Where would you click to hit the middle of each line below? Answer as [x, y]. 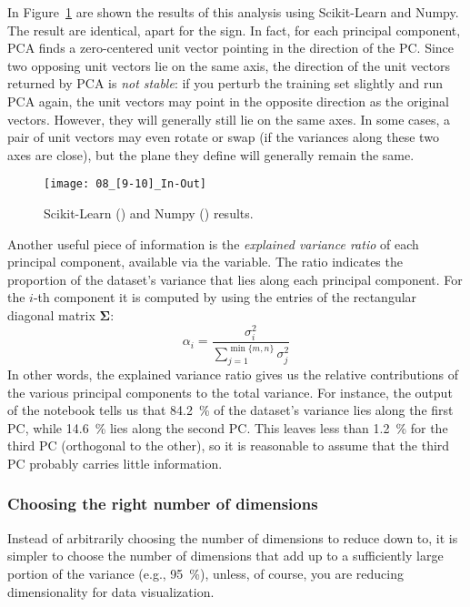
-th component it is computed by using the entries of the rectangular [225, 297]
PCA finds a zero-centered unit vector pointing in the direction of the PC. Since [231, 48]
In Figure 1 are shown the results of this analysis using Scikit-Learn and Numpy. [233, 12]
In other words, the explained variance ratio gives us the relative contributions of [233, 374]
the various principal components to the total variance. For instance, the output [230, 392]
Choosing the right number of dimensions [163, 504]
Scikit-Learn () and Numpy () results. [149, 213]
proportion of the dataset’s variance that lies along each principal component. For [235, 279]
